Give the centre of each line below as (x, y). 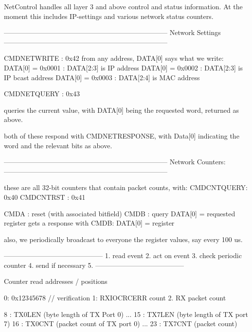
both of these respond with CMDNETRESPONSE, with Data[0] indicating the (122, 135)
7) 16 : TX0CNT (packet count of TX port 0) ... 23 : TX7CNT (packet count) (121, 323)
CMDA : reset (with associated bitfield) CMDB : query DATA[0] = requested (120, 213)
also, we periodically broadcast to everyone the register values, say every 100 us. (123, 239)
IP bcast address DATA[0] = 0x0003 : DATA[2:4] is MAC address (102, 77)
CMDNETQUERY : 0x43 (42, 94)
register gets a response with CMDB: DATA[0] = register (89, 223)
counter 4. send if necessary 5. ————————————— (94, 265)
